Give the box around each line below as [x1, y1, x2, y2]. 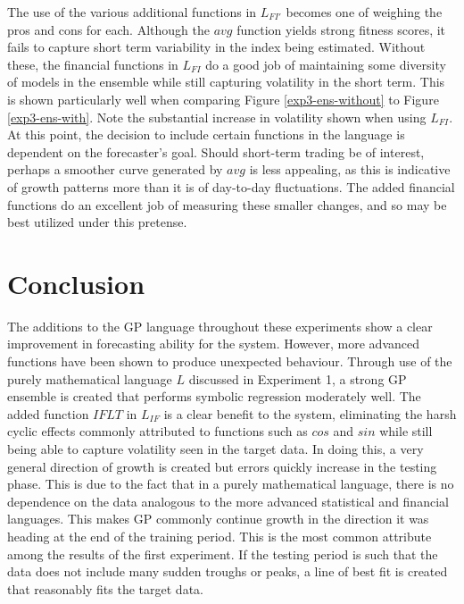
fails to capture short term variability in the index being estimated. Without [7, 38, 426, 56]
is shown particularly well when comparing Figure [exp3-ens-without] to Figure [7, 89, 439, 108]
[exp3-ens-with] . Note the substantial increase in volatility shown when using [7, 107, 427, 126]
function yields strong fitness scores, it [236, 20, 446, 38]
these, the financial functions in [7, 55, 178, 73]
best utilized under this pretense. [7, 213, 187, 231]
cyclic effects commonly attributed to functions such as [7, 422, 308, 440]
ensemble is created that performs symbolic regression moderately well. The [7, 387, 421, 406]
